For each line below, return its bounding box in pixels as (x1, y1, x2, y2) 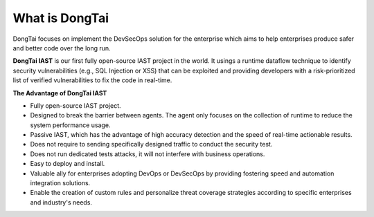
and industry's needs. (30, 198, 93, 207)
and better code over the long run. (12, 44, 111, 52)
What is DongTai (12, 10, 109, 26)
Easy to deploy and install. (30, 160, 105, 168)
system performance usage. (30, 121, 111, 129)
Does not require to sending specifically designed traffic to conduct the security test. (30, 140, 273, 149)
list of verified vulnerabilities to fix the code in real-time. (12, 76, 172, 84)
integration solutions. (30, 179, 91, 187)
